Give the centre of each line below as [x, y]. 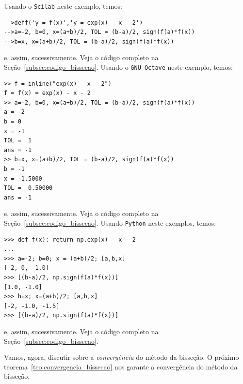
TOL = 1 [18, 141]
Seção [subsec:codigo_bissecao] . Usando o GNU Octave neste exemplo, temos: [118, 67]
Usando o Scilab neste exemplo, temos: [63, 6]
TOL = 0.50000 [28, 188]
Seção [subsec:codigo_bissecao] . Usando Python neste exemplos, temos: [110, 223]
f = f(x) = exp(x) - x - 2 [47, 93]
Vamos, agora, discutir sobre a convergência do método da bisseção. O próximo [121, 357]
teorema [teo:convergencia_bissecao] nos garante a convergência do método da [121, 366]
